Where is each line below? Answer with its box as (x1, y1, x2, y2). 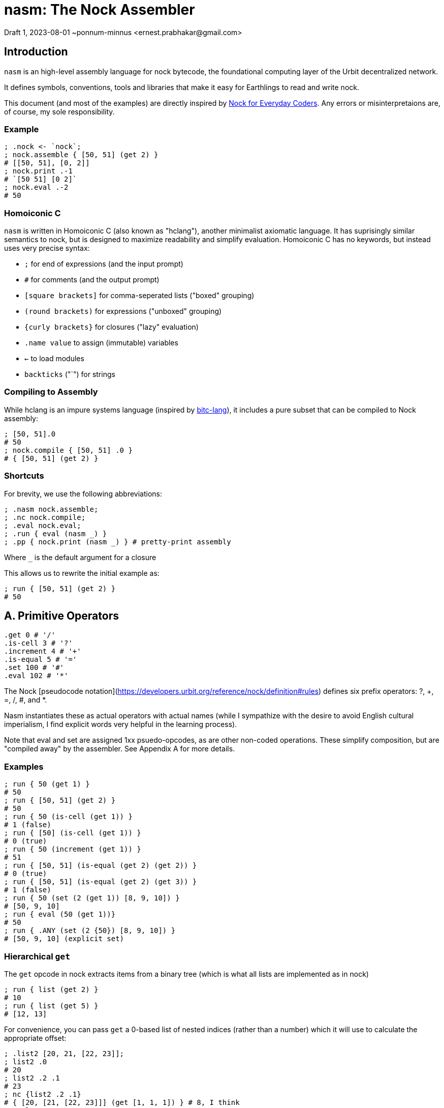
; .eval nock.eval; (4, 521, 81, 530)
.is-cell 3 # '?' (4, 639, 73, 648)
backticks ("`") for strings (24, 370, 115, 379)
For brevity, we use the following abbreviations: (4, 489, 163, 498)
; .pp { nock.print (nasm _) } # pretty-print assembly (4, 537, 231, 546)
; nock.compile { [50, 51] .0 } (4, 446, 133, 454)
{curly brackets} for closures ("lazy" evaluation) (24, 323, 199, 332)
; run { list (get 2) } (4, 985, 99, 994)
